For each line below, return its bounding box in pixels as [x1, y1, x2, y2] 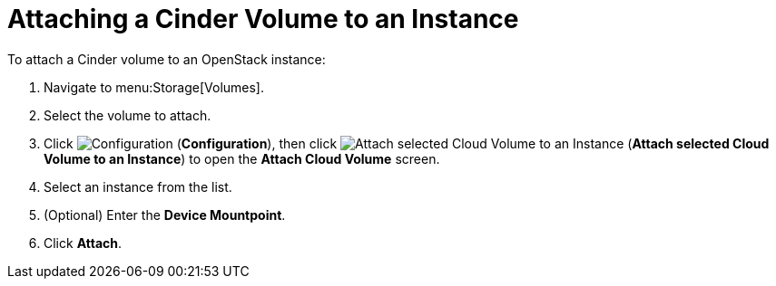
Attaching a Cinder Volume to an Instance [7, 4, 519, 34]
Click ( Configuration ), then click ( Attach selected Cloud [44, 135, 770, 151]
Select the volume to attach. [44, 107, 211, 123]
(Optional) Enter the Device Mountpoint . [44, 206, 286, 223]
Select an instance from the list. [44, 178, 232, 195]
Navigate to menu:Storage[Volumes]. [44, 79, 265, 95]
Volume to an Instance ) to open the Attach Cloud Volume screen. [44, 150, 440, 167]
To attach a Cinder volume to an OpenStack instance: [7, 51, 326, 67]
